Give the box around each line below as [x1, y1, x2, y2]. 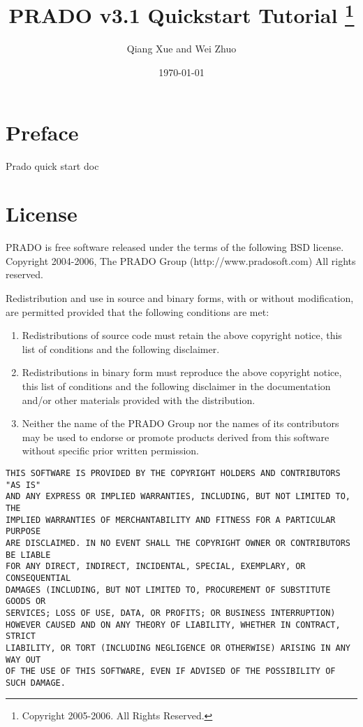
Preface [6, 117, 79, 146]
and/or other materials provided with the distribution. [22, 392, 255, 407]
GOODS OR [6, 596, 46, 607]
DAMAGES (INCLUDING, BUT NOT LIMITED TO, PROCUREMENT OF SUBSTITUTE [6, 584, 331, 595]
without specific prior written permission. [22, 443, 199, 458]
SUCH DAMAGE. [6, 677, 66, 688]
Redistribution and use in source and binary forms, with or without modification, [6, 291, 354, 305]
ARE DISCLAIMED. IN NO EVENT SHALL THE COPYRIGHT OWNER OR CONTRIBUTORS [6, 538, 350, 548]
